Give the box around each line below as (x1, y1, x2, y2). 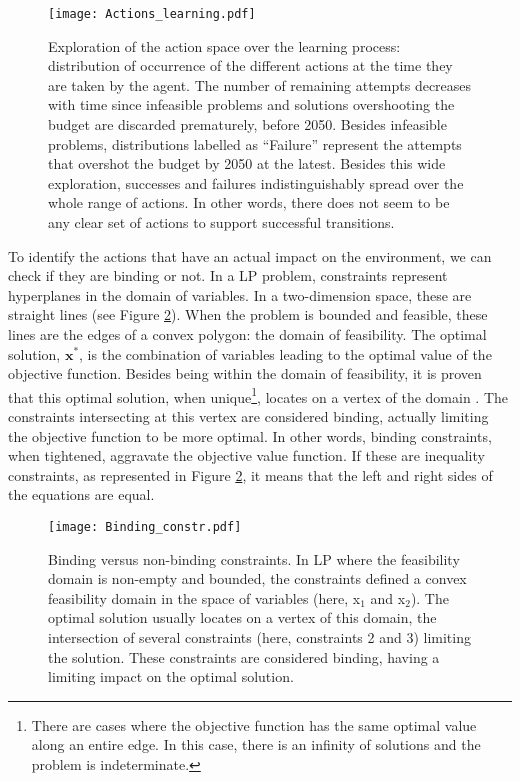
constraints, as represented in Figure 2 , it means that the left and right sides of (8, 464, 493, 485)
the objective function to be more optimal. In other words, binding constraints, (8, 425, 492, 446)
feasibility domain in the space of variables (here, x (48, 587, 361, 608)
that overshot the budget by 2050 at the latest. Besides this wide (48, 153, 446, 174)
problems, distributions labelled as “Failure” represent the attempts (48, 133, 462, 154)
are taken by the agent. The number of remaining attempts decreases (48, 74, 472, 95)
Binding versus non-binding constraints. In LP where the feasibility (48, 548, 460, 569)
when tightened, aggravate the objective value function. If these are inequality (8, 445, 485, 466)
